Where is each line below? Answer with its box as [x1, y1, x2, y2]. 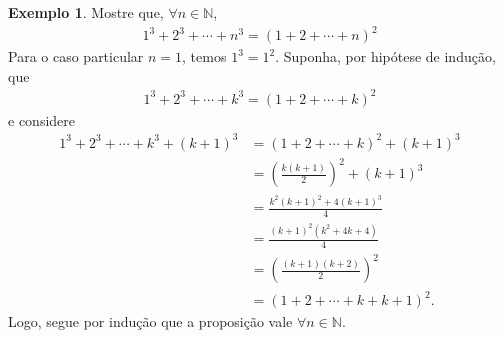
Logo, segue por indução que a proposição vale [8, 311, 293, 332]
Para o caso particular [8, 46, 144, 67]
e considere [8, 109, 75, 130]
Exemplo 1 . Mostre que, [8, 2, 164, 22]
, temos [182, 46, 227, 67]
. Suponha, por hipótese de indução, [275, 46, 496, 67]
